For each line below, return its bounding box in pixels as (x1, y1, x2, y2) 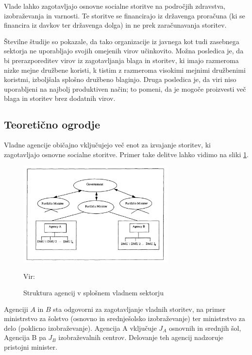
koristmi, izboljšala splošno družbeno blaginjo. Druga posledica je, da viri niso (4, 74, 236, 84)
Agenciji (4, 304, 28, 314)
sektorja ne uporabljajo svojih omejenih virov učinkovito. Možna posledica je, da (4, 46, 244, 56)
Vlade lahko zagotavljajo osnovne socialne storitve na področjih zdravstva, (4, 1, 226, 11)
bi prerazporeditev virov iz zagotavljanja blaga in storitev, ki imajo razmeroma (4, 55, 239, 65)
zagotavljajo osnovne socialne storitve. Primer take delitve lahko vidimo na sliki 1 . (4, 149, 249, 159)
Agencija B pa (4, 332, 46, 342)
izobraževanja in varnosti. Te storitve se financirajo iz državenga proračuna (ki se (4, 10, 245, 20)
